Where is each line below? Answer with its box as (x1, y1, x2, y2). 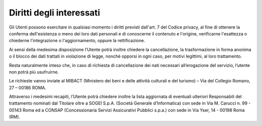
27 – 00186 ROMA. (9, 85, 47, 91)
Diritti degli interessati (9, 7, 100, 18)
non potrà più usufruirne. (9, 69, 59, 75)
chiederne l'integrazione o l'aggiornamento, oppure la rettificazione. (9, 38, 146, 44)
